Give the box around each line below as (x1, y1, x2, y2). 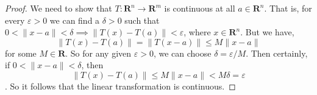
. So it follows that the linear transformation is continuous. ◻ (5, 79, 236, 92)
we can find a (49, 13, 100, 26)
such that (124, 13, 160, 26)
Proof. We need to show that (5, 2, 112, 14)
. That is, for (264, 2, 312, 14)
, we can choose (153, 46, 212, 59)
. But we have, (240, 26, 294, 38)
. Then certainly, (246, 46, 308, 59)
